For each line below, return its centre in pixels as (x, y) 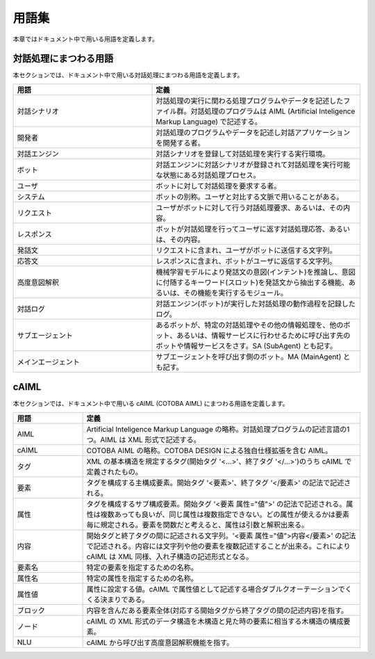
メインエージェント (48, 361)
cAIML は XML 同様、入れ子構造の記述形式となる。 (170, 556)
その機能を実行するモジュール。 (236, 293)
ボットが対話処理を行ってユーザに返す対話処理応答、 (243, 229)
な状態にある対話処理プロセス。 (208, 175)
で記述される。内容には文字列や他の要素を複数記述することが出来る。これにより (218, 546)
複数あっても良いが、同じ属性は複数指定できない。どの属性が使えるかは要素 (225, 514)
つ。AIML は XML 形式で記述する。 (143, 439)
